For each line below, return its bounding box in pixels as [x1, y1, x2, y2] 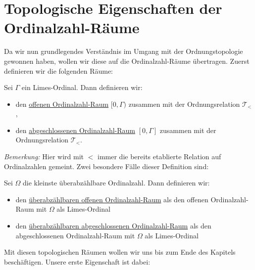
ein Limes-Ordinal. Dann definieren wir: [21, 82, 143, 92]
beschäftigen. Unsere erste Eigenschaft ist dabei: [4, 256, 151, 267]
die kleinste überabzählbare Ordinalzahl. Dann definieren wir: [23, 178, 210, 188]
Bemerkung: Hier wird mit [4, 151, 84, 162]
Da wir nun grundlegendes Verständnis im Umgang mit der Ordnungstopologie [4, 46, 243, 56]
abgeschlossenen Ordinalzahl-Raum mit [15, 230, 135, 240]
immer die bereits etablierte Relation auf [98, 151, 221, 162]
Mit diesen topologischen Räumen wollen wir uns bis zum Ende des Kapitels [4, 247, 236, 257]
